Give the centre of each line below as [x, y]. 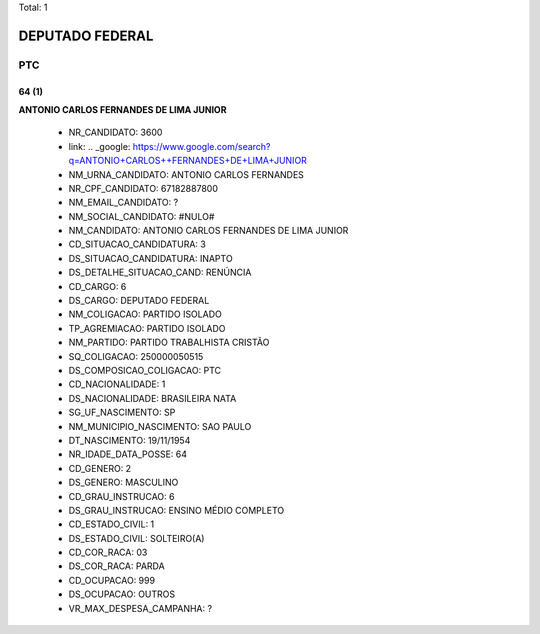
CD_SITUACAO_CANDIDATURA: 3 [137, 244]
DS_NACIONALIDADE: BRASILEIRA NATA [152, 398]
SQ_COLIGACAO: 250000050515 [136, 356]
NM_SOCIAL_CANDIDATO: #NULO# [141, 216]
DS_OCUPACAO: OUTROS [122, 594]
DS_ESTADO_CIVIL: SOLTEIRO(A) [136, 538]
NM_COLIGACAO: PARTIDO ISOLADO [145, 314]
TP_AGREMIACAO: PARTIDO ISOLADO [147, 328]
